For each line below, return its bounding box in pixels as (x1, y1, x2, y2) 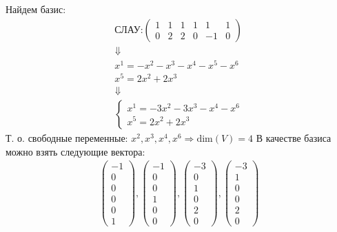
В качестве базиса (256, 130, 331, 145)
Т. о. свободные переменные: (6, 130, 128, 145)
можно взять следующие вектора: (6, 144, 145, 158)
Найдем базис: (6, 2, 66, 16)
